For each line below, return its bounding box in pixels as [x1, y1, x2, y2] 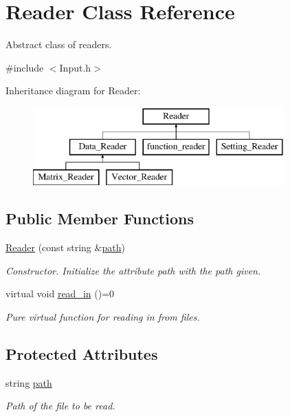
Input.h [59, 60, 91, 74]
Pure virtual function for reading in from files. [5, 309, 200, 323]
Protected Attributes [5, 343, 158, 364]
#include [5, 60, 44, 74]
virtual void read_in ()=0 [5, 286, 115, 301]
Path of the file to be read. [5, 398, 115, 413]
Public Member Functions [5, 208, 194, 229]
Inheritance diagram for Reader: [5, 83, 141, 98]
